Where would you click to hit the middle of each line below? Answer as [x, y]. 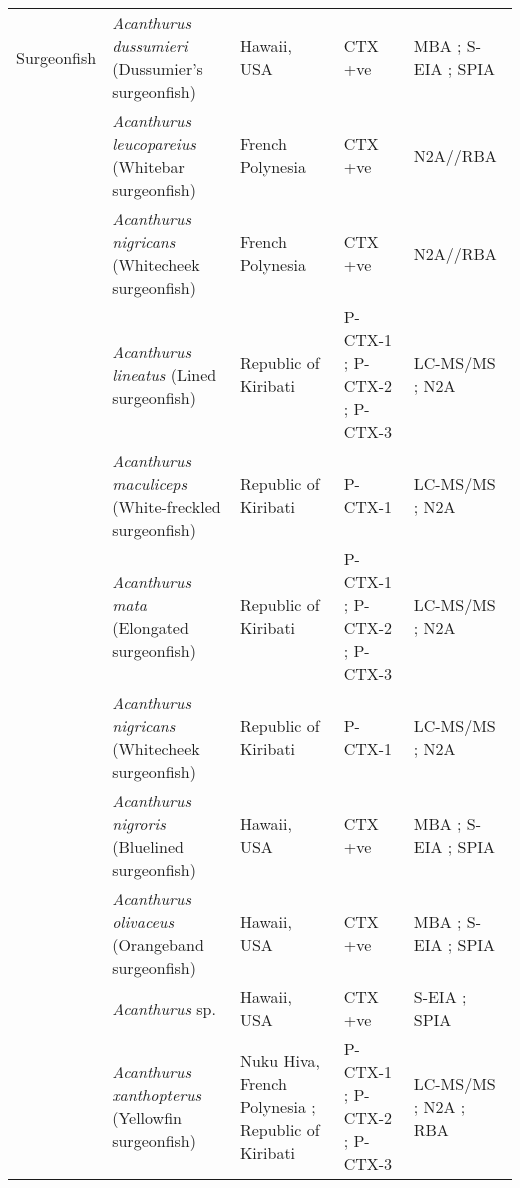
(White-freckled [166, 506]
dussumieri [150, 45]
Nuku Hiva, [279, 1060]
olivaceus [143, 921]
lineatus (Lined [164, 374]
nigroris [139, 823]
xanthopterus [157, 1094]
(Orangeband [158, 944]
